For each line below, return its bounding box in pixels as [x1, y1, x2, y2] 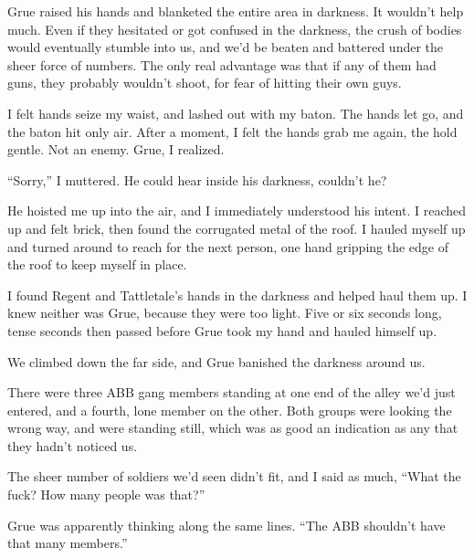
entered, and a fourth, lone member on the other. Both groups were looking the [7, 400, 452, 419]
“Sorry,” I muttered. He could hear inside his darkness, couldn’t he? [7, 170, 387, 189]
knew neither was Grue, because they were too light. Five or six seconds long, [7, 303, 442, 322]
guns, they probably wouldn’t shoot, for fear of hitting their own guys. [7, 73, 402, 92]
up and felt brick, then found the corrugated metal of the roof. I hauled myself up [7, 218, 466, 237]
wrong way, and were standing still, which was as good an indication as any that [7, 418, 458, 437]
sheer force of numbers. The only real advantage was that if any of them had [7, 55, 437, 74]
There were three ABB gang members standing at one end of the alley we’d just [7, 383, 456, 402]
